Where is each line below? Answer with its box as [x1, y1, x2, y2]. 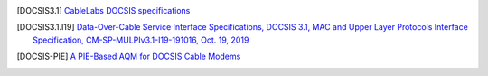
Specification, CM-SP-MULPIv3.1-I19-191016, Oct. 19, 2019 [33, 34, 249, 45]
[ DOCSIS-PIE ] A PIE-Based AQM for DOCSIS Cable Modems [16, 51, 241, 62]
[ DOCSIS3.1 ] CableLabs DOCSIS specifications [16, 5, 191, 15]
